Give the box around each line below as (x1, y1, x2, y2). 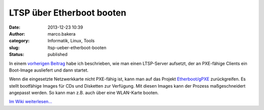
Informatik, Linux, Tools (47, 38, 95, 44)
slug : (9, 44, 20, 51)
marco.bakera (47, 31, 76, 37)
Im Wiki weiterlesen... (9, 99, 52, 105)
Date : (9, 24, 21, 30)
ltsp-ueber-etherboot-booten (47, 44, 107, 51)
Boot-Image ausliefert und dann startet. (9, 67, 89, 73)
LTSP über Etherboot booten (9, 7, 127, 18)
